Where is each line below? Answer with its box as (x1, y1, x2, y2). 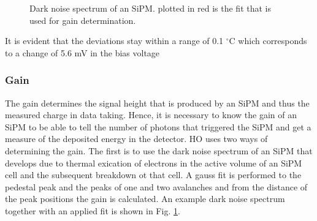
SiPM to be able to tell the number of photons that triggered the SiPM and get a (5, 120, 311, 133)
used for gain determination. (29, 13, 136, 26)
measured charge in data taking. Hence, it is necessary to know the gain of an (5, 108, 297, 121)
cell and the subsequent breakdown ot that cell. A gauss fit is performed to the (5, 168, 302, 181)
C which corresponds (229, 34, 307, 47)
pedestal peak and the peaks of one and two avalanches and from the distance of (5, 180, 308, 193)
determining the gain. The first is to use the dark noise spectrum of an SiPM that (5, 144, 313, 157)
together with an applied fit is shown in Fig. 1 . (5, 204, 180, 217)
